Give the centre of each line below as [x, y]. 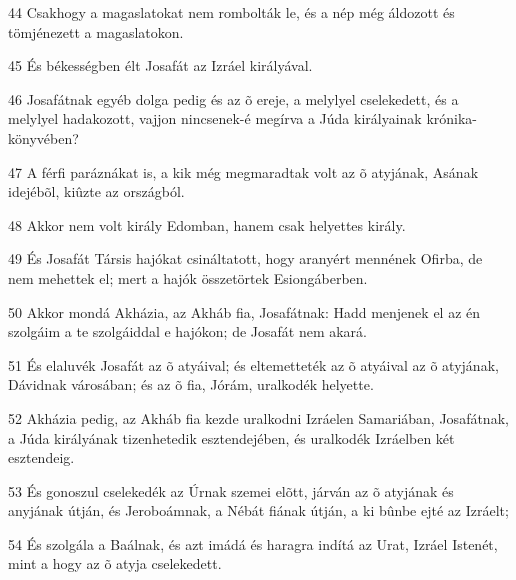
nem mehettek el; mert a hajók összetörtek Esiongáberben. [188, 277]
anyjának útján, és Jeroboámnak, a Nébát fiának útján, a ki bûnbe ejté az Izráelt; [258, 510]
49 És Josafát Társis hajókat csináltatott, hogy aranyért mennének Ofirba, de [245, 258]
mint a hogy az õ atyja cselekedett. [115, 563]
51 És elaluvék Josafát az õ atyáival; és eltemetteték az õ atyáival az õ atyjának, [253, 364]
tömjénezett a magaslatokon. [96, 31]
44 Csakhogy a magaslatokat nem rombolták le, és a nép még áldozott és [231, 12]
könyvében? [43, 137]
